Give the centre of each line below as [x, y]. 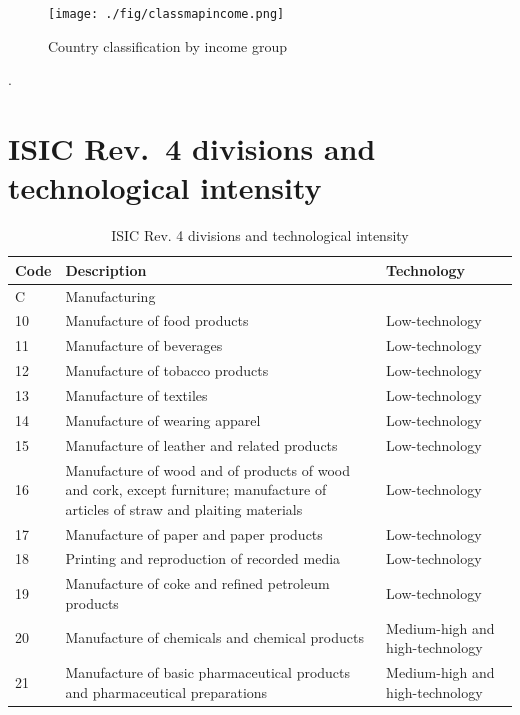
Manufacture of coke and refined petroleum [197, 583]
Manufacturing [110, 295]
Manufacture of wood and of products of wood [207, 469]
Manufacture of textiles [136, 394]
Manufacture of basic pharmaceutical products [208, 672]
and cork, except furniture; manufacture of [196, 489]
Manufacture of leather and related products [201, 444]
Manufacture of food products [157, 320]
